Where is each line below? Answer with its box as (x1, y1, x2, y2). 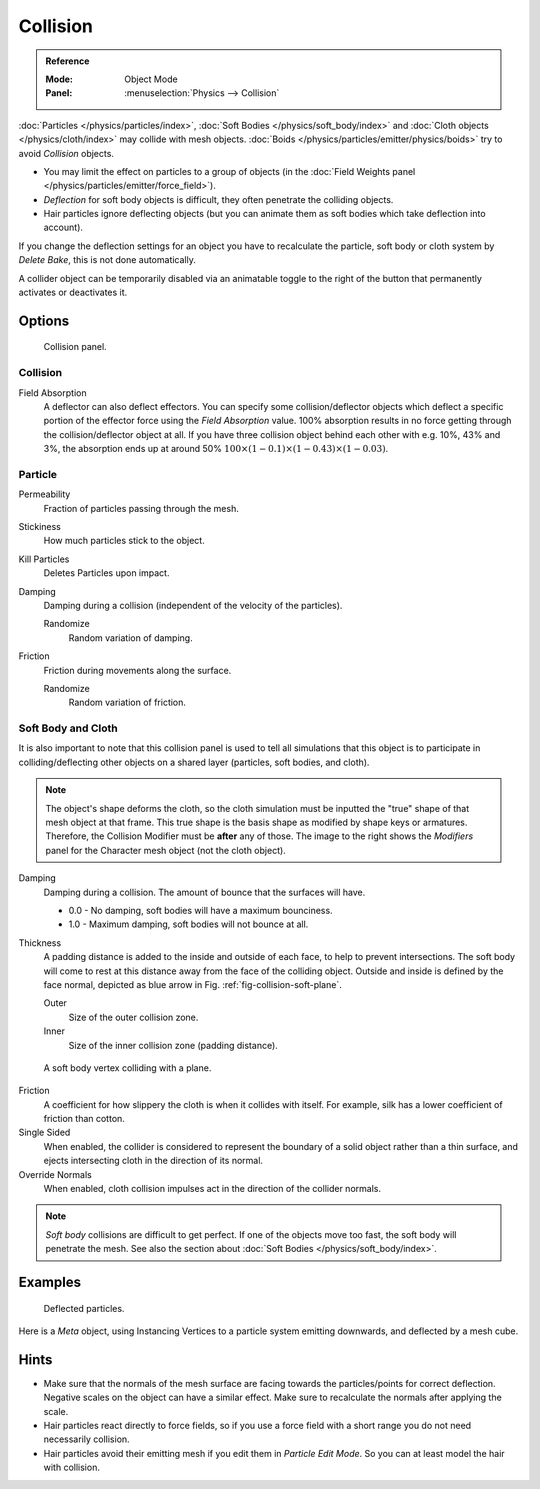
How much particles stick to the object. (43, 535, 205, 547)
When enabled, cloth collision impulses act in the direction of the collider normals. (43, 1183, 382, 1195)
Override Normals (18, 1168, 92, 1180)
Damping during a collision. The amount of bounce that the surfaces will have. (43, 886, 366, 898)
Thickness (18, 936, 62, 949)
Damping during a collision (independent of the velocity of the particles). (43, 600, 343, 611)
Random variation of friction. (68, 696, 187, 709)
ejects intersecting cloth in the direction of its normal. (43, 1155, 264, 1167)
